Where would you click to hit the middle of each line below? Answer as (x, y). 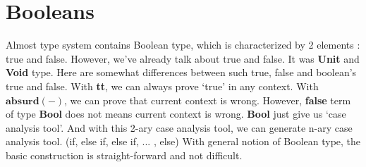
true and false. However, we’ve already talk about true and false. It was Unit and (183, 58)
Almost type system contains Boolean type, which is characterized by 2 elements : (183, 45)
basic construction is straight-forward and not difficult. (124, 155)
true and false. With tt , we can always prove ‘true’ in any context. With (162, 86)
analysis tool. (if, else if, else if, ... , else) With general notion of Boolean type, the (183, 141)
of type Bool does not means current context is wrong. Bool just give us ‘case (176, 114)
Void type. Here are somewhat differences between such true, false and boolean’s (181, 72)
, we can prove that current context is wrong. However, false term (208, 100)
